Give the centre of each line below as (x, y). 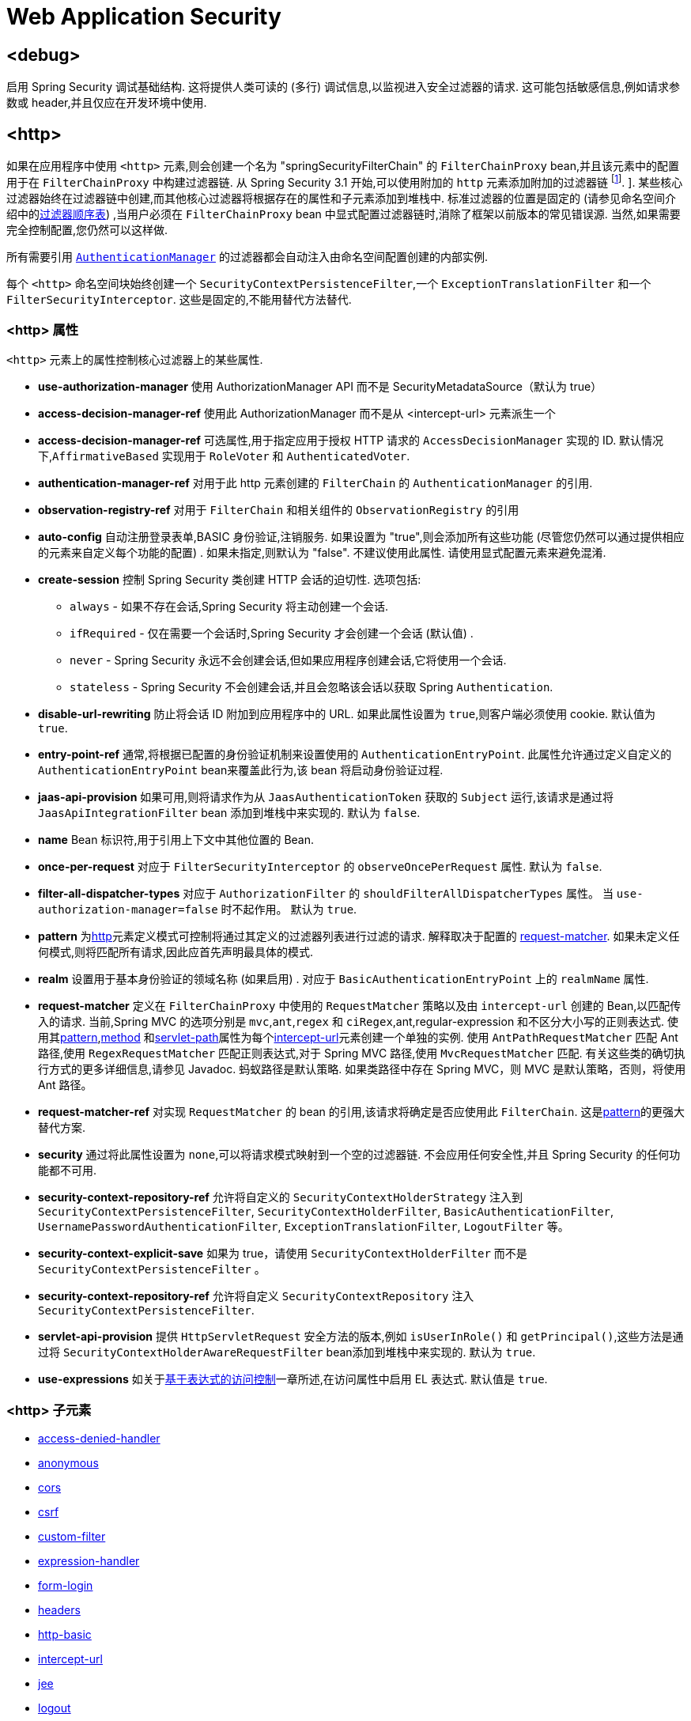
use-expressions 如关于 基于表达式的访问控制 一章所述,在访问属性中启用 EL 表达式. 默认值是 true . (293, 1379)
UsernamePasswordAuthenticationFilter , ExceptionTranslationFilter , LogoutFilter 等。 (304, 1227)
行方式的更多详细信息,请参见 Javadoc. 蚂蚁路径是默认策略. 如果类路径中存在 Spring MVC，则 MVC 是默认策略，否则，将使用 (362, 1069)
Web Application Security (144, 17)
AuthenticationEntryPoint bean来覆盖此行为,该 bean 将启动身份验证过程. (241, 770)
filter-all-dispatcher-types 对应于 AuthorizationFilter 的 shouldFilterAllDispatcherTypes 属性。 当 (326, 894)
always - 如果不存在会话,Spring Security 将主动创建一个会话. (229, 607)
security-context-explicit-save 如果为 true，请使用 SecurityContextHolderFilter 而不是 (283, 1254)
